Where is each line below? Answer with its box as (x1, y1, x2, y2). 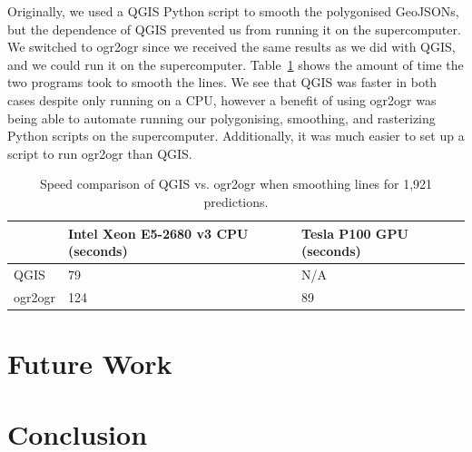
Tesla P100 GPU (301, 223, 408, 242)
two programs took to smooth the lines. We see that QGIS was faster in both (7, 73, 438, 92)
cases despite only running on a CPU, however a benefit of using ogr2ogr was (7, 90, 437, 109)
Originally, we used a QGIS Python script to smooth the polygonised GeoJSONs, (7, 2, 459, 20)
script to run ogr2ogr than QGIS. (7, 143, 192, 162)
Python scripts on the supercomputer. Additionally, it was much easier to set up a (7, 126, 465, 145)
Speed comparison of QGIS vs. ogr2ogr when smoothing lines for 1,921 (39, 174, 433, 193)
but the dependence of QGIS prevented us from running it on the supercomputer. (7, 19, 461, 38)
